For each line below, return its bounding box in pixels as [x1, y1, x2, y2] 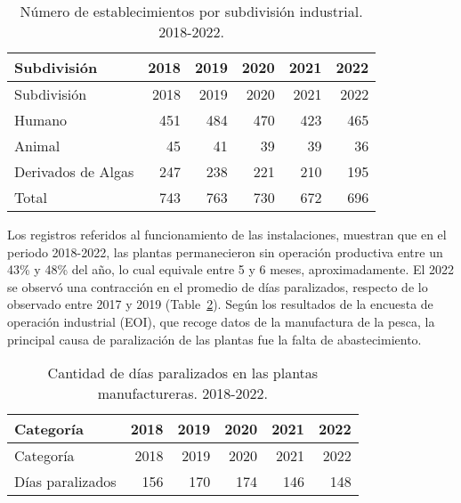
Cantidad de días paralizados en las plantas [47, 362, 319, 384]
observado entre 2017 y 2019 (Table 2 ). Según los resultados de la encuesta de [7, 295, 433, 313]
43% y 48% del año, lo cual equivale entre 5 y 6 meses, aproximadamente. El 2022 [7, 260, 455, 279]
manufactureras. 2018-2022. [97, 383, 269, 404]
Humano [14, 110, 68, 130]
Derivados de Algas [14, 161, 134, 182]
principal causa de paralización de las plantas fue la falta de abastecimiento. [7, 329, 422, 348]
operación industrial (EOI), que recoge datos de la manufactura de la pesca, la [7, 312, 435, 330]
